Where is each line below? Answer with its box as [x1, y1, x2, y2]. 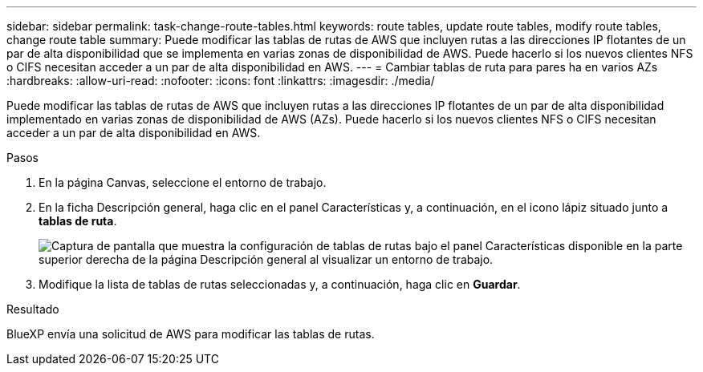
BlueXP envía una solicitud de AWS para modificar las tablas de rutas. [6, 327, 375, 341]
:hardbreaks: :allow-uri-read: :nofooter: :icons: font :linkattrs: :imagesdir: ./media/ [6, 74, 435, 87]
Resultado [6, 302, 59, 316]
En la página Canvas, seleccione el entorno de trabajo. [39, 176, 327, 189]
